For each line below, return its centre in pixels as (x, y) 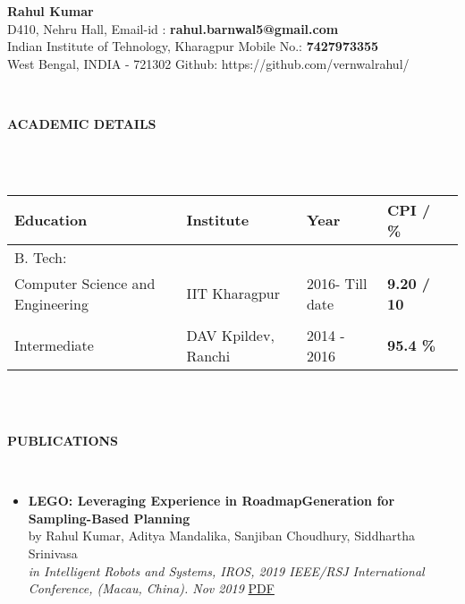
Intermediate (54, 345)
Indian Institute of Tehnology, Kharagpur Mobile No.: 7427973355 (193, 46)
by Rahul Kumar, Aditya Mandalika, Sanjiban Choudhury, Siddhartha (221, 536)
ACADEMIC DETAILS (82, 123)
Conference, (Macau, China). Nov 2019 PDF (151, 588)
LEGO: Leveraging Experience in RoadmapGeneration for (211, 501)
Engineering (51, 303)
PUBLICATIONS (63, 440)
